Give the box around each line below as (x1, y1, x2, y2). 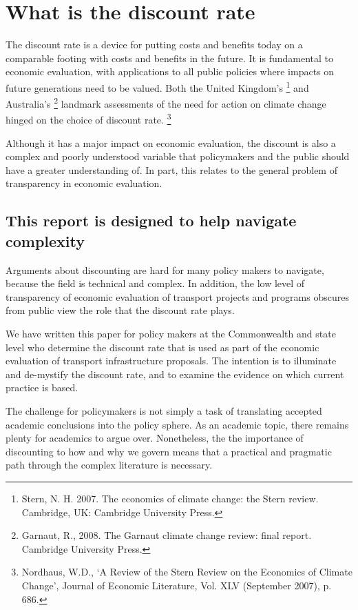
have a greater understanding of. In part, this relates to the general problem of (6, 162, 337, 177)
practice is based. (6, 380, 78, 395)
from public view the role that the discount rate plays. (6, 303, 235, 317)
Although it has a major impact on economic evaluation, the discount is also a (6, 135, 336, 150)
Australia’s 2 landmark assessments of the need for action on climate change (6, 95, 326, 110)
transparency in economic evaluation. (6, 176, 162, 190)
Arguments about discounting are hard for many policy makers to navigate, (6, 262, 324, 277)
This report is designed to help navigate (6, 210, 297, 231)
